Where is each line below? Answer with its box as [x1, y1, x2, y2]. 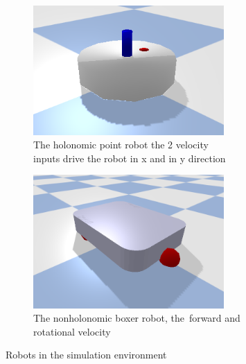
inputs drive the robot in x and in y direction [33, 150, 226, 165]
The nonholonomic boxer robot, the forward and [33, 311, 240, 325]
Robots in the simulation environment [6, 347, 167, 362]
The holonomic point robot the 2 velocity [33, 137, 209, 152]
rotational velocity [33, 324, 111, 338]
